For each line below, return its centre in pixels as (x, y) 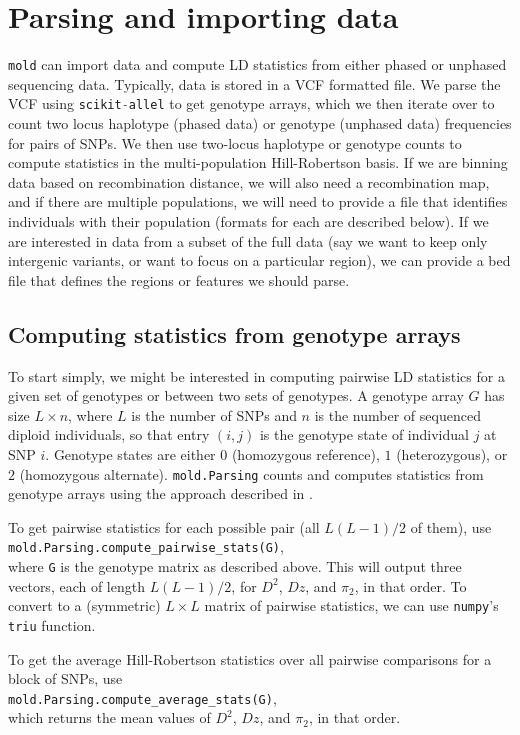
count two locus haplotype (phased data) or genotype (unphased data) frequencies (260, 123)
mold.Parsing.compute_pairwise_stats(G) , (146, 546)
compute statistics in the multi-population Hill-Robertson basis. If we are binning (258, 162)
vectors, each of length (76, 585)
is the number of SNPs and (214, 414)
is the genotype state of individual (364, 434)
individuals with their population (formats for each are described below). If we (248, 221)
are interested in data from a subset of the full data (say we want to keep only (248, 240)
